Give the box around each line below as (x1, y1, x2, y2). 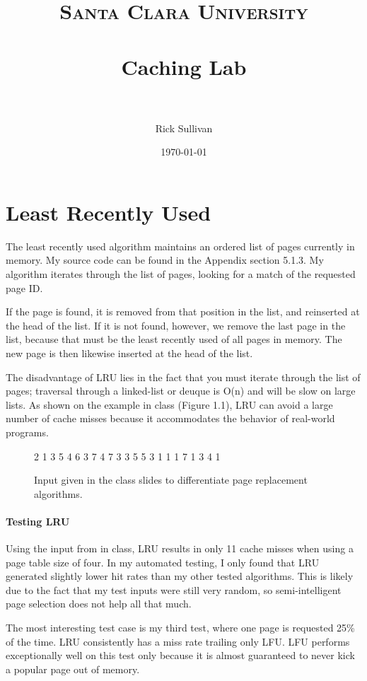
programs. (6, 424, 49, 439)
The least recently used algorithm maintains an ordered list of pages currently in (6, 238, 355, 253)
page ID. (6, 280, 43, 295)
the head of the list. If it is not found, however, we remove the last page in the (6, 318, 346, 332)
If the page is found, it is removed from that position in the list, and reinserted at (6, 304, 360, 319)
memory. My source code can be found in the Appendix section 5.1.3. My (6, 252, 324, 267)
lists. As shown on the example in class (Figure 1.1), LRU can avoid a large (6, 397, 333, 412)
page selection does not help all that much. (6, 596, 192, 611)
